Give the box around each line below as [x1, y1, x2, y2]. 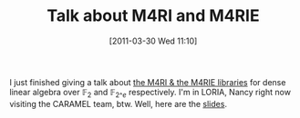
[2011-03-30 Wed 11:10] [109, 35, 198, 46]
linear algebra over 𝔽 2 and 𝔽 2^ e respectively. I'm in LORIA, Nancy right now [9, 86, 292, 100]
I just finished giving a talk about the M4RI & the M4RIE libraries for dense [9, 76, 286, 87]
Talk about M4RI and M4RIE [47, 5, 260, 26]
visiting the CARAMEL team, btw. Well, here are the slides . [9, 98, 228, 109]
